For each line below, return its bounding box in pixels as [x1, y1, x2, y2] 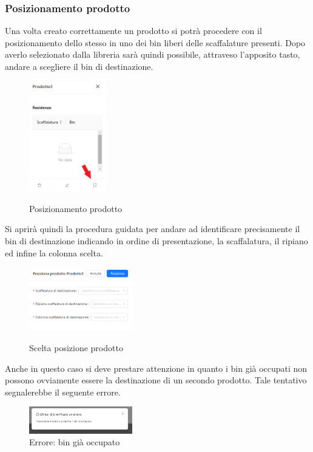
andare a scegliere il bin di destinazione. [5, 60, 153, 72]
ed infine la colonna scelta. [5, 246, 103, 259]
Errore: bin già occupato [29, 436, 120, 448]
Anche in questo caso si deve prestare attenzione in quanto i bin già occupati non [5, 361, 308, 374]
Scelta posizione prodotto [29, 341, 123, 354]
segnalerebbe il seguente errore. [5, 385, 121, 398]
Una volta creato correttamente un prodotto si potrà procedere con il [5, 24, 262, 37]
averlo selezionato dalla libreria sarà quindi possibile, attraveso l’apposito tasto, [5, 48, 300, 61]
